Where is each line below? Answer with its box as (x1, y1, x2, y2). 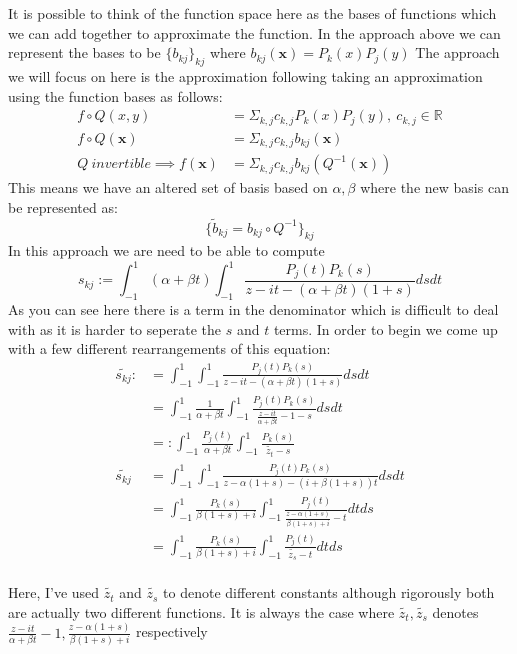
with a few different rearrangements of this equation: (8, 338, 331, 359)
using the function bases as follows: (8, 85, 223, 106)
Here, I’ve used (8, 582, 100, 603)
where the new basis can (360, 177, 509, 198)
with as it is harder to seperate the (8, 318, 222, 339)
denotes (432, 601, 479, 622)
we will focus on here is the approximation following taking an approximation (8, 65, 483, 86)
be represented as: (8, 196, 118, 217)
